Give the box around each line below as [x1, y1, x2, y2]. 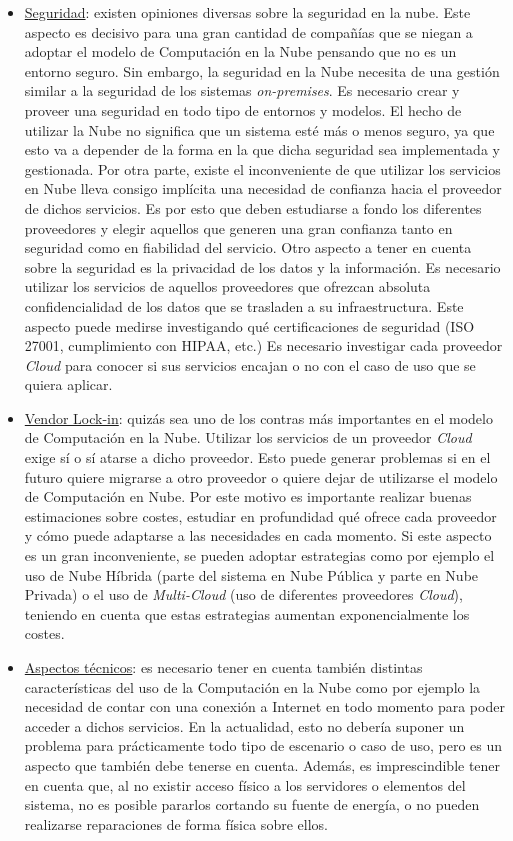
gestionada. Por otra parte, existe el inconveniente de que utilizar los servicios [24, 158, 501, 179]
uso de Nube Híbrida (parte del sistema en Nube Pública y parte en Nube [24, 564, 479, 585]
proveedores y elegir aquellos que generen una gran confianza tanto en [24, 217, 453, 238]
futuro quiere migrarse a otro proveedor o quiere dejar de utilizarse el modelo [24, 466, 498, 487]
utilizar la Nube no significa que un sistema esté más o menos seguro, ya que [24, 119, 495, 140]
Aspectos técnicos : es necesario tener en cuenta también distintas [24, 657, 423, 677]
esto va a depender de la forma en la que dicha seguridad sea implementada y [24, 139, 500, 160]
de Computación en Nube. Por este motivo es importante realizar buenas [24, 486, 472, 507]
